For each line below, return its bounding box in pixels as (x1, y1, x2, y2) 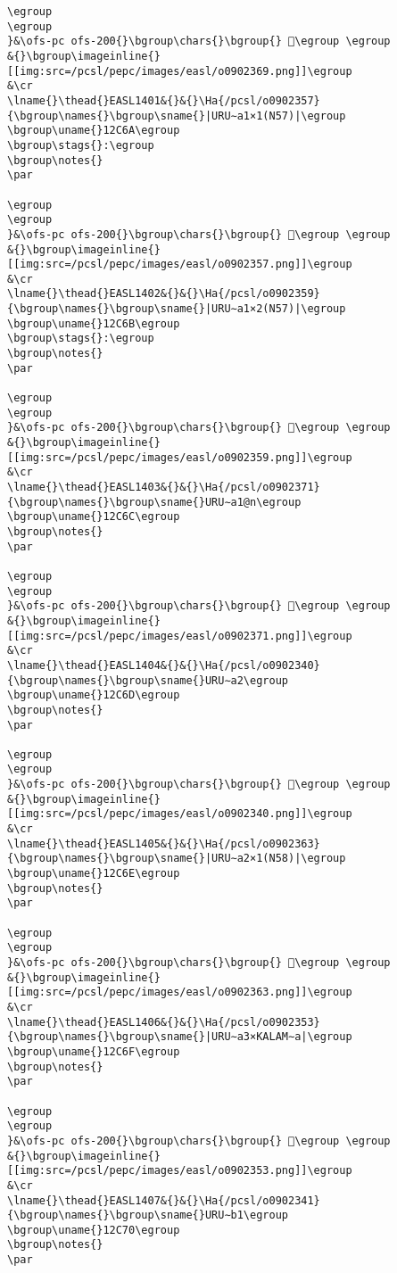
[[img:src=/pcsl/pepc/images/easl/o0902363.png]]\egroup (7, 986, 352, 999)
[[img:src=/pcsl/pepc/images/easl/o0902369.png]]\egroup (7, 64, 352, 78)
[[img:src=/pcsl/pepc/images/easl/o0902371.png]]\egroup (7, 629, 352, 642)
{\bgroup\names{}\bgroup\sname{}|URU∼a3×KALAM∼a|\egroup (7, 1030, 352, 1044)
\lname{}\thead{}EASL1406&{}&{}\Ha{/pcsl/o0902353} (7, 1015, 320, 1029)
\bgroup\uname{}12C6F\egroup (7, 1045, 180, 1058)
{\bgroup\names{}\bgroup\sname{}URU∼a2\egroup (7, 674, 288, 687)
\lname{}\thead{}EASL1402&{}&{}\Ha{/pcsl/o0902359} (7, 287, 320, 301)
